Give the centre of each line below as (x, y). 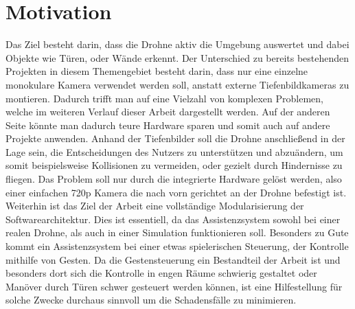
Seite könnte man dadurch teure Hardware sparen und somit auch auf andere (168, 125)
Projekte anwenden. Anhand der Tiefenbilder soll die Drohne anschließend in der (175, 138)
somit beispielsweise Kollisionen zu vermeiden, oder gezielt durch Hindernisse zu (174, 165)
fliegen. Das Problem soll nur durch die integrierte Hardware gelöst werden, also (174, 179)
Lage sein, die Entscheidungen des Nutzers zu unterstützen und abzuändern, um (174, 151)
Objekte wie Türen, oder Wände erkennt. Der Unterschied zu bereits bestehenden (177, 57)
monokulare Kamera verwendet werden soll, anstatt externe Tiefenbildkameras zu (177, 84)
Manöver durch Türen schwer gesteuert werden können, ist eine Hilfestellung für (174, 286)
